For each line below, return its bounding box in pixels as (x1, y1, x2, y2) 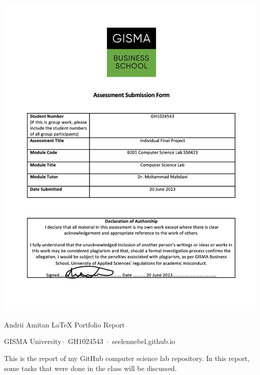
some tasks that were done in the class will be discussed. (4, 362, 177, 373)
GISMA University (4, 336, 61, 346)
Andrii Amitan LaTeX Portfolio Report (4, 319, 125, 329)
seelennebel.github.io (112, 336, 175, 346)
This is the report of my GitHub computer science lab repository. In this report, (4, 352, 249, 363)
